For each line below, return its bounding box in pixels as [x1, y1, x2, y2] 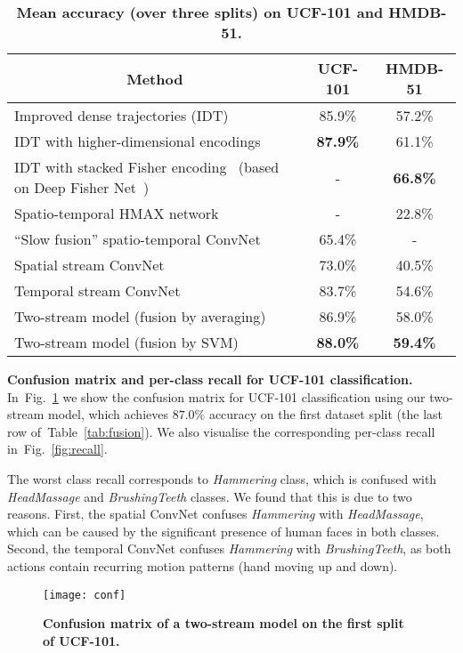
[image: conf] [43, 588, 126, 601]
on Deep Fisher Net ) [14, 177, 150, 198]
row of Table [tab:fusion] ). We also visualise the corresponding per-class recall [7, 422, 435, 440]
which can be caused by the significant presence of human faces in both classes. [7, 521, 440, 540]
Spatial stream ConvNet [14, 254, 165, 275]
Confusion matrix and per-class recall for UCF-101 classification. [7, 370, 413, 388]
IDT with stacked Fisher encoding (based [14, 157, 280, 177]
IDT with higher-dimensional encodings [14, 131, 261, 151]
